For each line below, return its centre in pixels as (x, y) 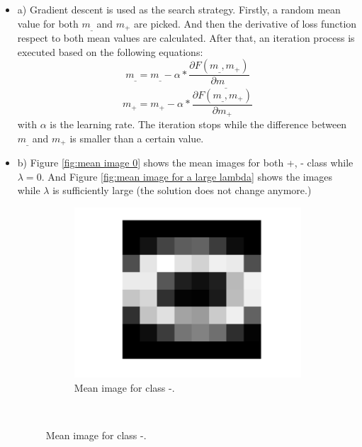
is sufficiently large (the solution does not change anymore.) (182, 190)
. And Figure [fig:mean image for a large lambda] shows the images (187, 176)
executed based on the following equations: (110, 51)
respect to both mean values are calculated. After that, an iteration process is (186, 38)
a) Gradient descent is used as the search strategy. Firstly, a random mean (179, 9)
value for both (48, 23)
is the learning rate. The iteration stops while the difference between (198, 124)
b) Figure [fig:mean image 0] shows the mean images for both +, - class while (185, 163)
